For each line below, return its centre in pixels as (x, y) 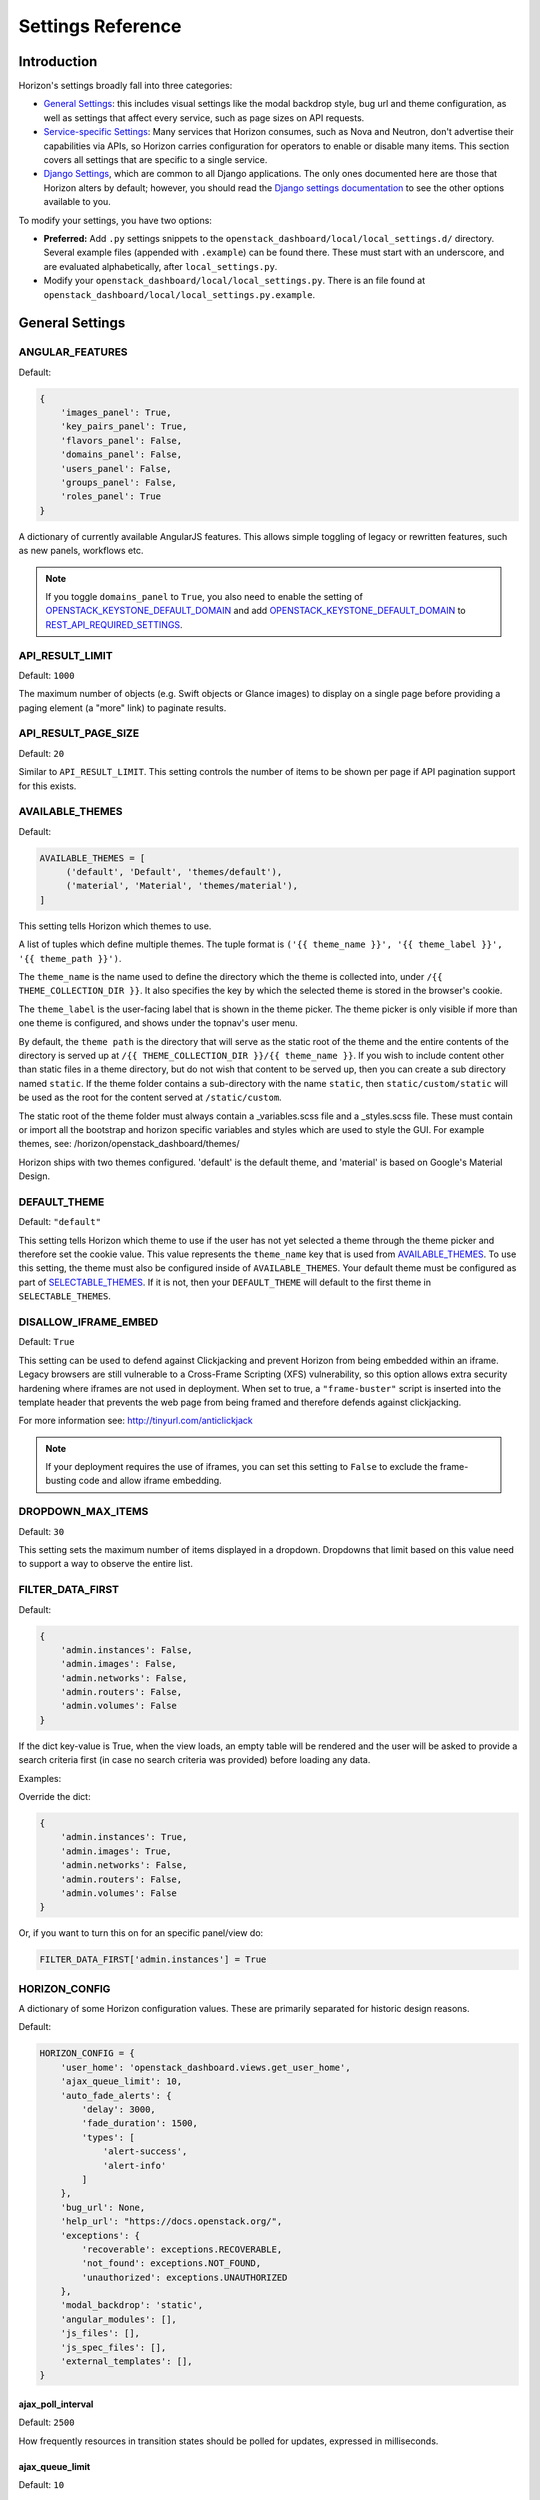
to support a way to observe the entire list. (106, 1564)
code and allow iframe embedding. (150, 1481)
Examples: (40, 1778)
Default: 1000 (46, 675)
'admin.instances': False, (127, 1649)
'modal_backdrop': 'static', (132, 2305)
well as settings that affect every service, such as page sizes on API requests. (204, 117)
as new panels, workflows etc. (81, 551)
